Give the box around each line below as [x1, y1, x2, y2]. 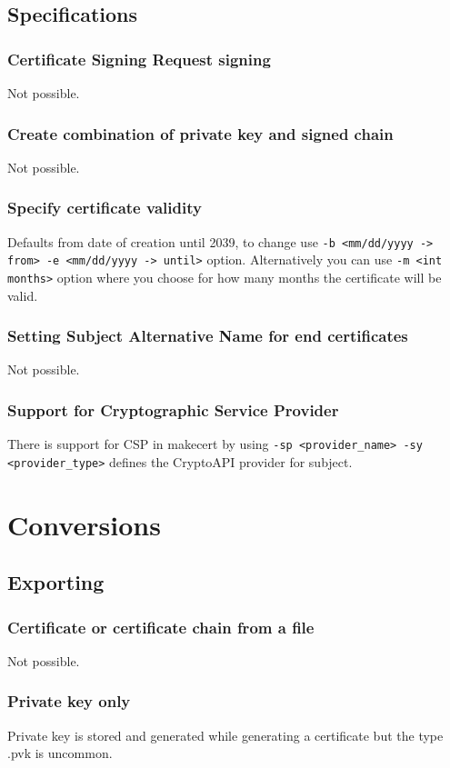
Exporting [7, 568, 105, 596]
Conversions [7, 505, 161, 543]
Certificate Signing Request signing [7, 47, 271, 70]
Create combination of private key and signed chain [7, 122, 394, 145]
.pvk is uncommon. [7, 743, 113, 763]
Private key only [7, 690, 131, 713]
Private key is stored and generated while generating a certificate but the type [7, 725, 444, 744]
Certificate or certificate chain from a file [7, 615, 315, 638]
